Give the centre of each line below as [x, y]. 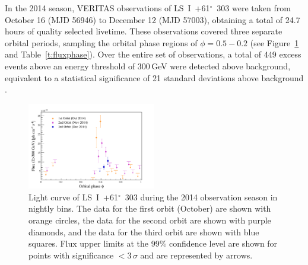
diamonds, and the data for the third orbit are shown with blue [144, 232]
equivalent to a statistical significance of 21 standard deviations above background [154, 77]
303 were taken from [254, 8]
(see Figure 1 [274, 42]
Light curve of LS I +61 [73, 197]
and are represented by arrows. [196, 255]
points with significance [71, 255]
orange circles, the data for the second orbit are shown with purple [150, 220]
